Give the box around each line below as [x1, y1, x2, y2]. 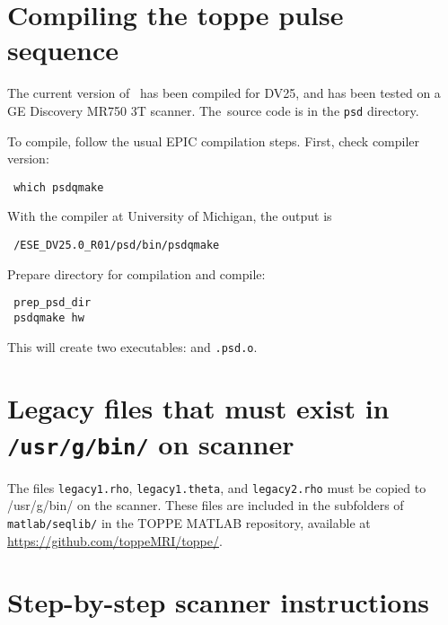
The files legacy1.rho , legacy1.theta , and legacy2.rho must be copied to [7, 478, 426, 497]
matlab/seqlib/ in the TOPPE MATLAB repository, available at [7, 513, 371, 532]
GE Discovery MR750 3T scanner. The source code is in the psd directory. [7, 101, 419, 119]
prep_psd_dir [13, 296, 92, 310]
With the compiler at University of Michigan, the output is [7, 207, 332, 225]
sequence [7, 31, 119, 68]
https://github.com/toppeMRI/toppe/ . [7, 531, 223, 550]
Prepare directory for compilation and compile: [7, 264, 266, 283]
